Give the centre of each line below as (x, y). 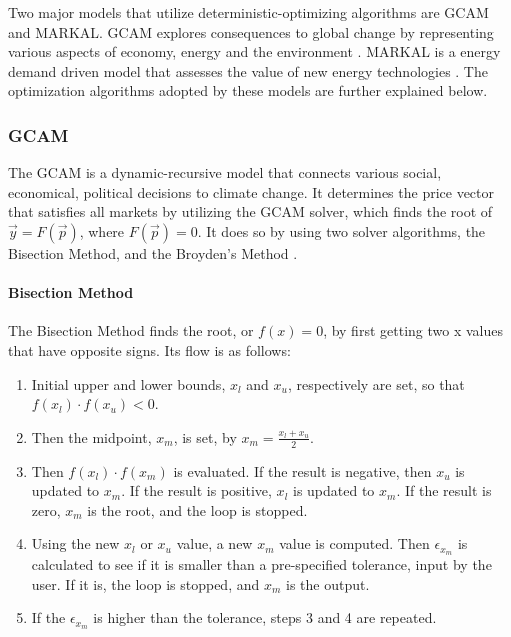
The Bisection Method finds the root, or (131, 330)
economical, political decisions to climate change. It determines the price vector (251, 191)
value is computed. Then (354, 543)
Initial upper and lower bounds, (128, 383)
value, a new (214, 543)
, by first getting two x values (413, 330)
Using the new (75, 543)
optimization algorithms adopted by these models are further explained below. (248, 90)
